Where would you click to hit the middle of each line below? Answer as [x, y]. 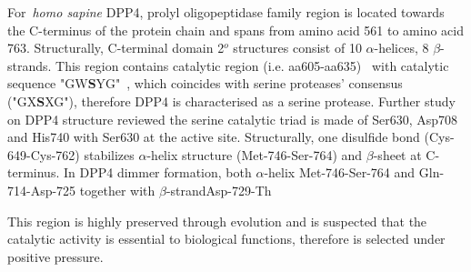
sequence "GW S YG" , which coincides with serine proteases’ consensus [205, 83]
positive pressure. [55, 256]
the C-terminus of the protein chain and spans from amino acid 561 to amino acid [236, 30]
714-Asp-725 [42, 190]
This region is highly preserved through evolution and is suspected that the [217, 221]
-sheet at [397, 154]
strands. [30, 65]
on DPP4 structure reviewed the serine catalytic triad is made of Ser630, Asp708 [232, 119]
